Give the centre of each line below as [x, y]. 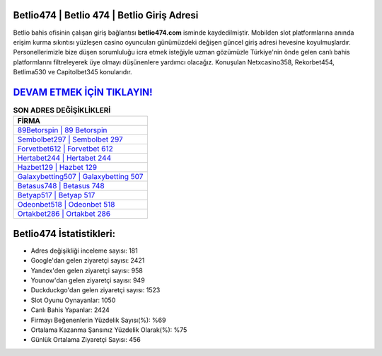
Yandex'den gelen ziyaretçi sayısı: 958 [87, 270]
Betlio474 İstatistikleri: [64, 234]
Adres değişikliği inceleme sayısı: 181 [84, 251]
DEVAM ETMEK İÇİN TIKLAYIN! [83, 92]
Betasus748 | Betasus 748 [61, 186]
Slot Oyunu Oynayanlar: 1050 [73, 300]
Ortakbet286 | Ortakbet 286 [64, 214]
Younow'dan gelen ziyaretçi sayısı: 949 [88, 280]
